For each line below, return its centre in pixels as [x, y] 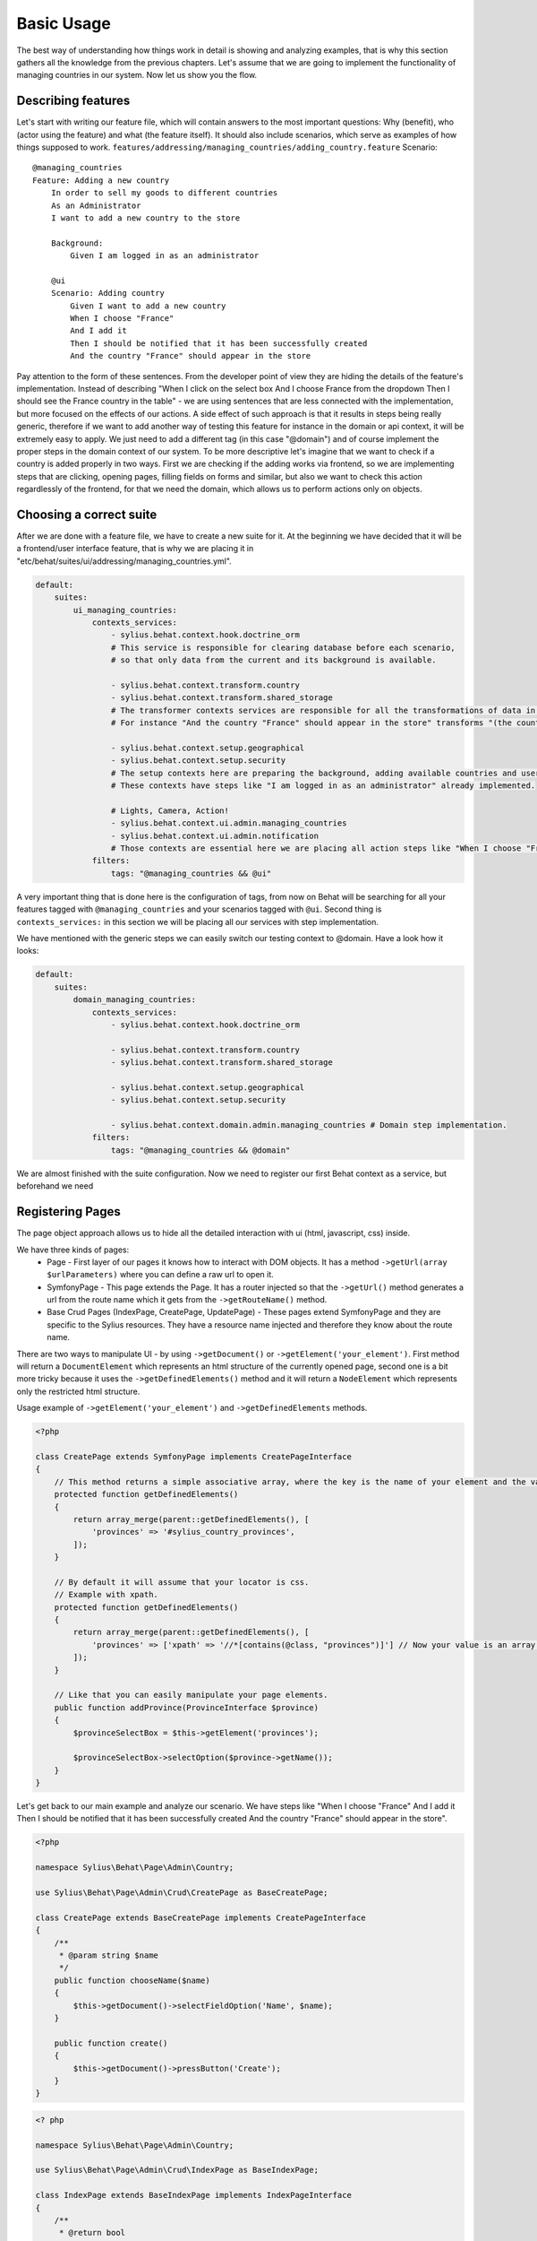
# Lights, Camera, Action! [170, 810]
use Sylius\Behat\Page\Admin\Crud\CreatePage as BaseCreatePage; [182, 1893]
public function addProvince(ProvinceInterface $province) [187, 1707]
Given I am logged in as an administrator [165, 256]
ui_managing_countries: [125, 610]
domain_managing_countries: [135, 1000]
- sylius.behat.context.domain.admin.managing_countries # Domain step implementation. [309, 1125]
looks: [28, 951]
